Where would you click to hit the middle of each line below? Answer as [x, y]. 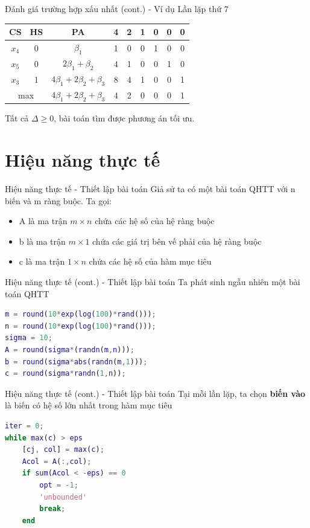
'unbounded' [63, 497]
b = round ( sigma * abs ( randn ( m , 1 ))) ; [76, 362]
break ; [52, 509]
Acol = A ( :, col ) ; [57, 461]
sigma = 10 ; [29, 338]
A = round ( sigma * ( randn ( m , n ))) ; [70, 350]
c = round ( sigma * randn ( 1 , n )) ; [65, 374]
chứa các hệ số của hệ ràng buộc [155, 221]
